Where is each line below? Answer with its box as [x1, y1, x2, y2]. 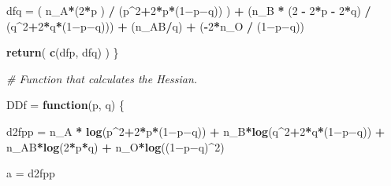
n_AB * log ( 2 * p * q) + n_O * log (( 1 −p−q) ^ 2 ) [6, 138, 225, 155]
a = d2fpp [6, 165, 55, 181]
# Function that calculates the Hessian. [6, 70, 198, 86]
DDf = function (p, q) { [6, 97, 125, 113]
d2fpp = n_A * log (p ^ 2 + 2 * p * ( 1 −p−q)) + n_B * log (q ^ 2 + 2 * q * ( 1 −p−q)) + [6, 122, 385, 139]
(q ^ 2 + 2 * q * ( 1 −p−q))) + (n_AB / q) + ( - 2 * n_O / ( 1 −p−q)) [6, 17, 305, 34]
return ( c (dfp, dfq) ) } [6, 44, 119, 60]
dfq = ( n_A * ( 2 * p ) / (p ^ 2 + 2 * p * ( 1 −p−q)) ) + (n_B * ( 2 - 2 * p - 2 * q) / [6, 2, 371, 18]
